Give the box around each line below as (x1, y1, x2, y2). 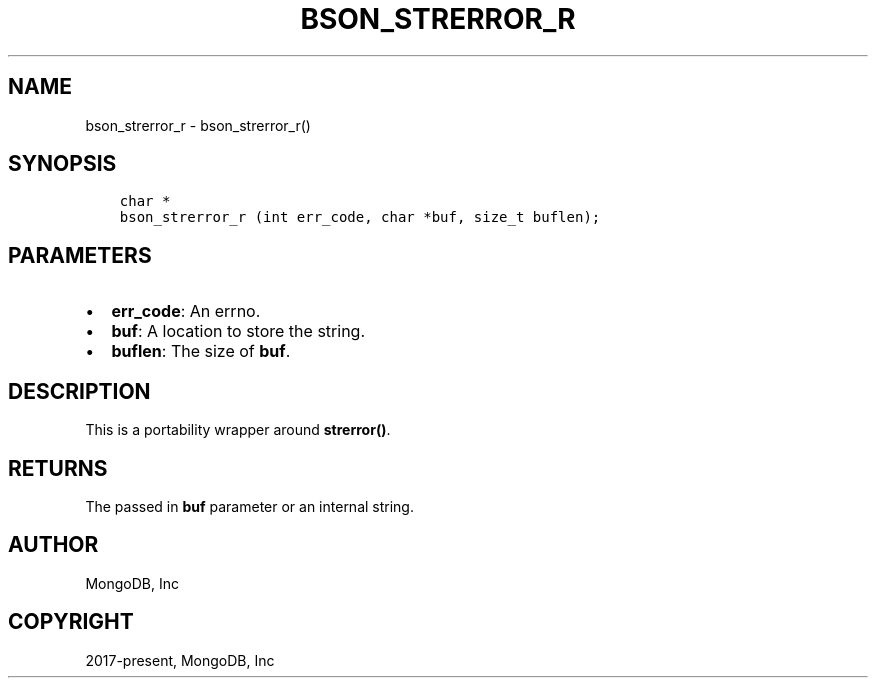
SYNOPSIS (8, 151, 117, 177)
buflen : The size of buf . (111, 341, 291, 362)
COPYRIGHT (8, 609, 134, 635)
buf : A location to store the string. (111, 321, 365, 342)
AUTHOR (8, 532, 99, 558)
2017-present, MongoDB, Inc (85, 651, 275, 669)
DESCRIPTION (8, 378, 151, 404)
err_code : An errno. (111, 301, 261, 322)
